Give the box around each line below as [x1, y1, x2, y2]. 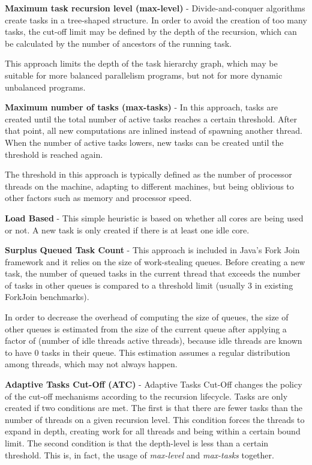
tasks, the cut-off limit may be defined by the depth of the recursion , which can [5, 25, 297, 38]
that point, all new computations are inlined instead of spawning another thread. [5, 124, 302, 137]
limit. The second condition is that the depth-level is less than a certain [5, 437, 269, 449]
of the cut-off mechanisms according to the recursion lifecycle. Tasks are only [5, 389, 288, 402]
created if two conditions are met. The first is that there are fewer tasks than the [5, 401, 303, 414]
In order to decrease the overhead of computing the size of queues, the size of [5, 311, 289, 323]
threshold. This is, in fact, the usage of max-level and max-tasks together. [5, 448, 274, 461]
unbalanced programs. [5, 80, 86, 93]
